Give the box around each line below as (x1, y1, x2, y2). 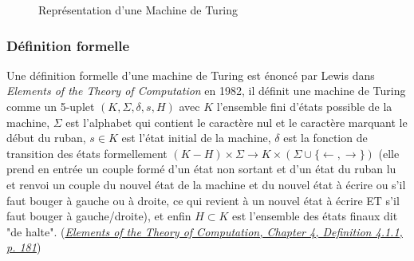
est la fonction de (283, 129, 368, 146)
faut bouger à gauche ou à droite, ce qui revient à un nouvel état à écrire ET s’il (6, 192, 400, 208)
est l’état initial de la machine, (121, 129, 271, 146)
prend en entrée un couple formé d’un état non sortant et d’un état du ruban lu (6, 160, 396, 177)
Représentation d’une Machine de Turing (38, 2, 239, 18)
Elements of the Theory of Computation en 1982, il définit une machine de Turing (6, 82, 406, 99)
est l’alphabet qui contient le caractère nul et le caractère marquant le (65, 113, 408, 130)
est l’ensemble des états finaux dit (232, 208, 398, 224)
